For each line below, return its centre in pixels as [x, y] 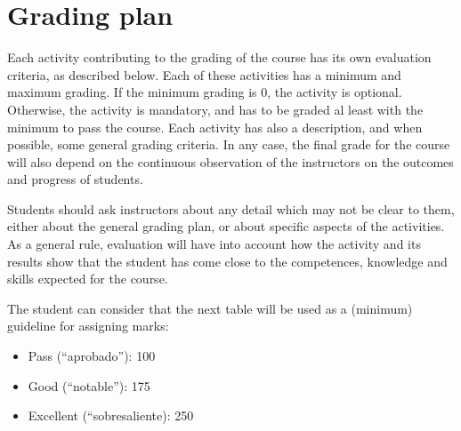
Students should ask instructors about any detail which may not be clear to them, [231, 208]
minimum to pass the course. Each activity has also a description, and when [215, 127]
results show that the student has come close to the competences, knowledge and [227, 261]
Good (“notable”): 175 [89, 385]
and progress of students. [75, 179]
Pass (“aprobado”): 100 [92, 356]
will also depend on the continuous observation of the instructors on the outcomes [230, 161]
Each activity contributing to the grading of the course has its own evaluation [219, 57]
